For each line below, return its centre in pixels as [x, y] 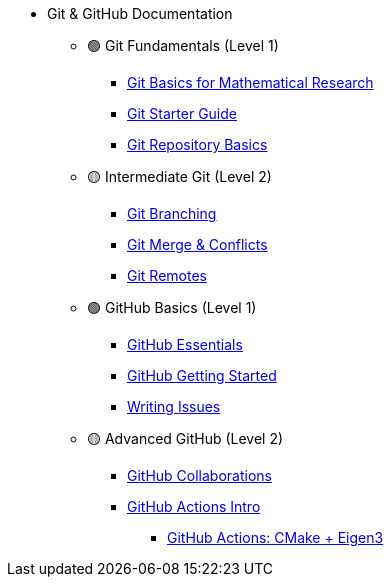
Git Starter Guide [182, 113]
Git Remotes [167, 275]
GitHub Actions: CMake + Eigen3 [275, 537]
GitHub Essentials [185, 344]
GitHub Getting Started [202, 375]
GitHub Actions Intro [194, 506]
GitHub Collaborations [199, 475]
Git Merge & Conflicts [197, 244]
